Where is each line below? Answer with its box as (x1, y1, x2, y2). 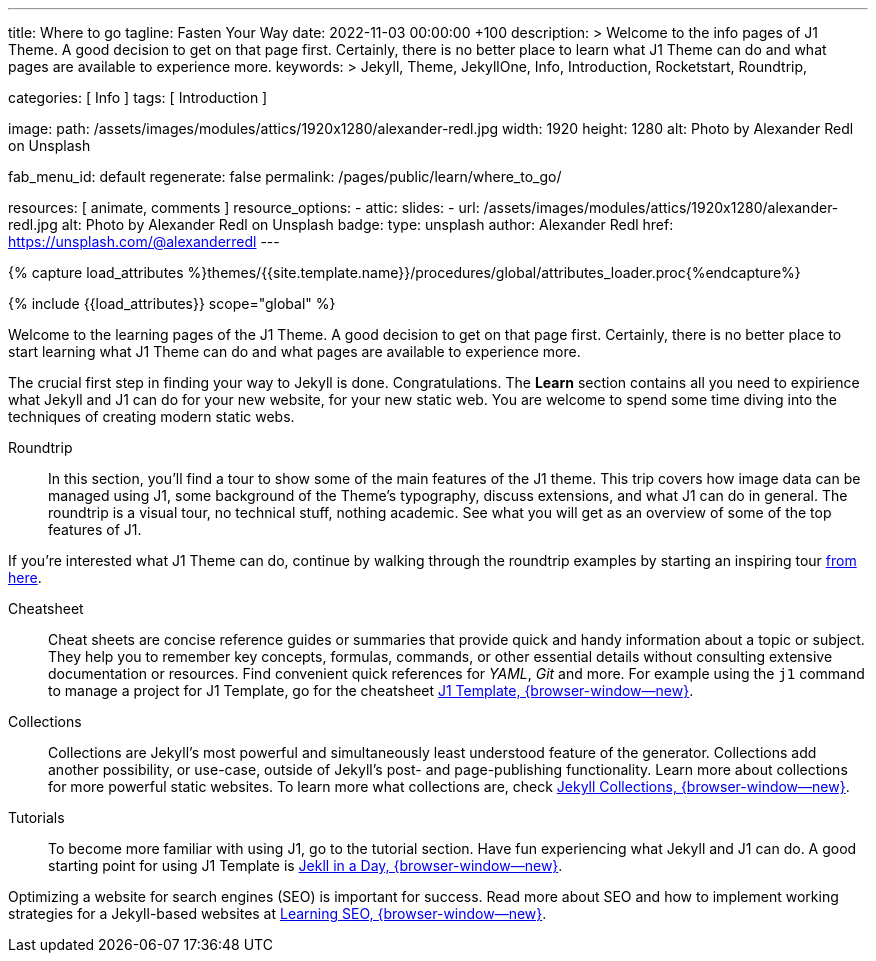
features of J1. (48, 521, 142, 538)
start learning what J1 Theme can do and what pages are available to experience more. (8, 343, 581, 360)
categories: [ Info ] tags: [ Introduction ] (8, 89, 268, 106)
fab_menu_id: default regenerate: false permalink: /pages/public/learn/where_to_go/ (8, 168, 562, 185)
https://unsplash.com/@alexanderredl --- (8, 233, 280, 250)
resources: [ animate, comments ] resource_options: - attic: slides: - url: (8, 199, 480, 216)
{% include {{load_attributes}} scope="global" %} (8, 295, 336, 312)
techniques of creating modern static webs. (8, 408, 295, 425)
